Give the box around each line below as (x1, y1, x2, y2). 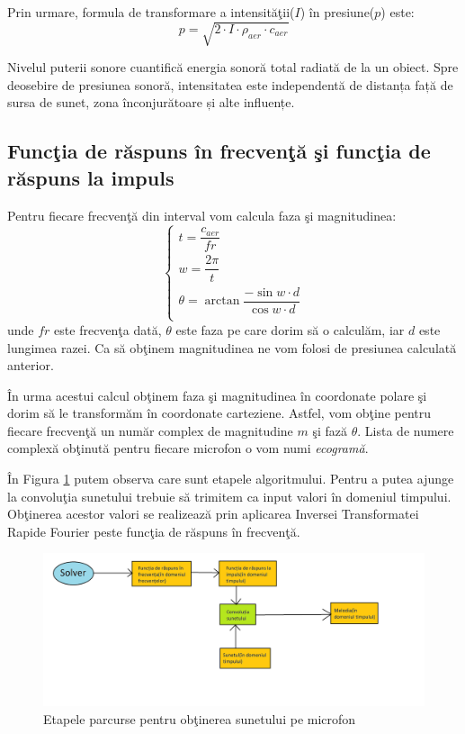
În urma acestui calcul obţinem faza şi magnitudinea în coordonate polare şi (7, 385, 427, 404)
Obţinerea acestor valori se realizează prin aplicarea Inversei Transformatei (7, 504, 419, 523)
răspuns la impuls (7, 163, 174, 191)
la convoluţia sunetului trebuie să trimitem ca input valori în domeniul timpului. (7, 486, 452, 505)
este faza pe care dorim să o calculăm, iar (175, 320, 405, 339)
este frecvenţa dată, (54, 320, 162, 339)
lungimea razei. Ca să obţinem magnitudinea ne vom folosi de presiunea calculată (7, 338, 457, 357)
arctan (204, 295, 240, 308)
